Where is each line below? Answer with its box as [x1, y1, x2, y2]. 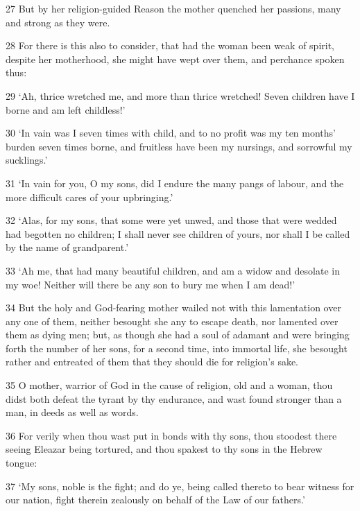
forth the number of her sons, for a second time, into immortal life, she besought [6, 340, 348, 355]
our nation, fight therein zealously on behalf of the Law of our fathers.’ [6, 492, 305, 507]
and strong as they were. [6, 15, 110, 29]
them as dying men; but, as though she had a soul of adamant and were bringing [6, 327, 350, 342]
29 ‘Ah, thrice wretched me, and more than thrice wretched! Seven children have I [6, 88, 355, 103]
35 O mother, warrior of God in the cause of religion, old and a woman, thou [6, 378, 333, 392]
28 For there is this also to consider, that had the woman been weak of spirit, [6, 38, 334, 53]
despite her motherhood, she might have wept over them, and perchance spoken [6, 51, 345, 66]
